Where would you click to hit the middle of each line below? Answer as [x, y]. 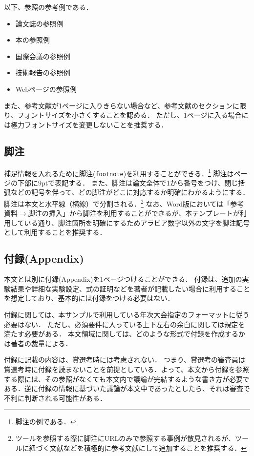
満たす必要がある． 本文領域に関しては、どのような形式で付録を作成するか [125, 334]
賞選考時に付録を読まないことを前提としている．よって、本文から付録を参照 [127, 369]
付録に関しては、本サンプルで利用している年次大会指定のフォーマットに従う [127, 315]
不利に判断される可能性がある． [55, 398]
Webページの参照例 [46, 89]
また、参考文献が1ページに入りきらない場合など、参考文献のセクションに [122, 105]
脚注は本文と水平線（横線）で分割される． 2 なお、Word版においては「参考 [124, 203]
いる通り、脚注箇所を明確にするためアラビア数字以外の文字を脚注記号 [137, 222]
